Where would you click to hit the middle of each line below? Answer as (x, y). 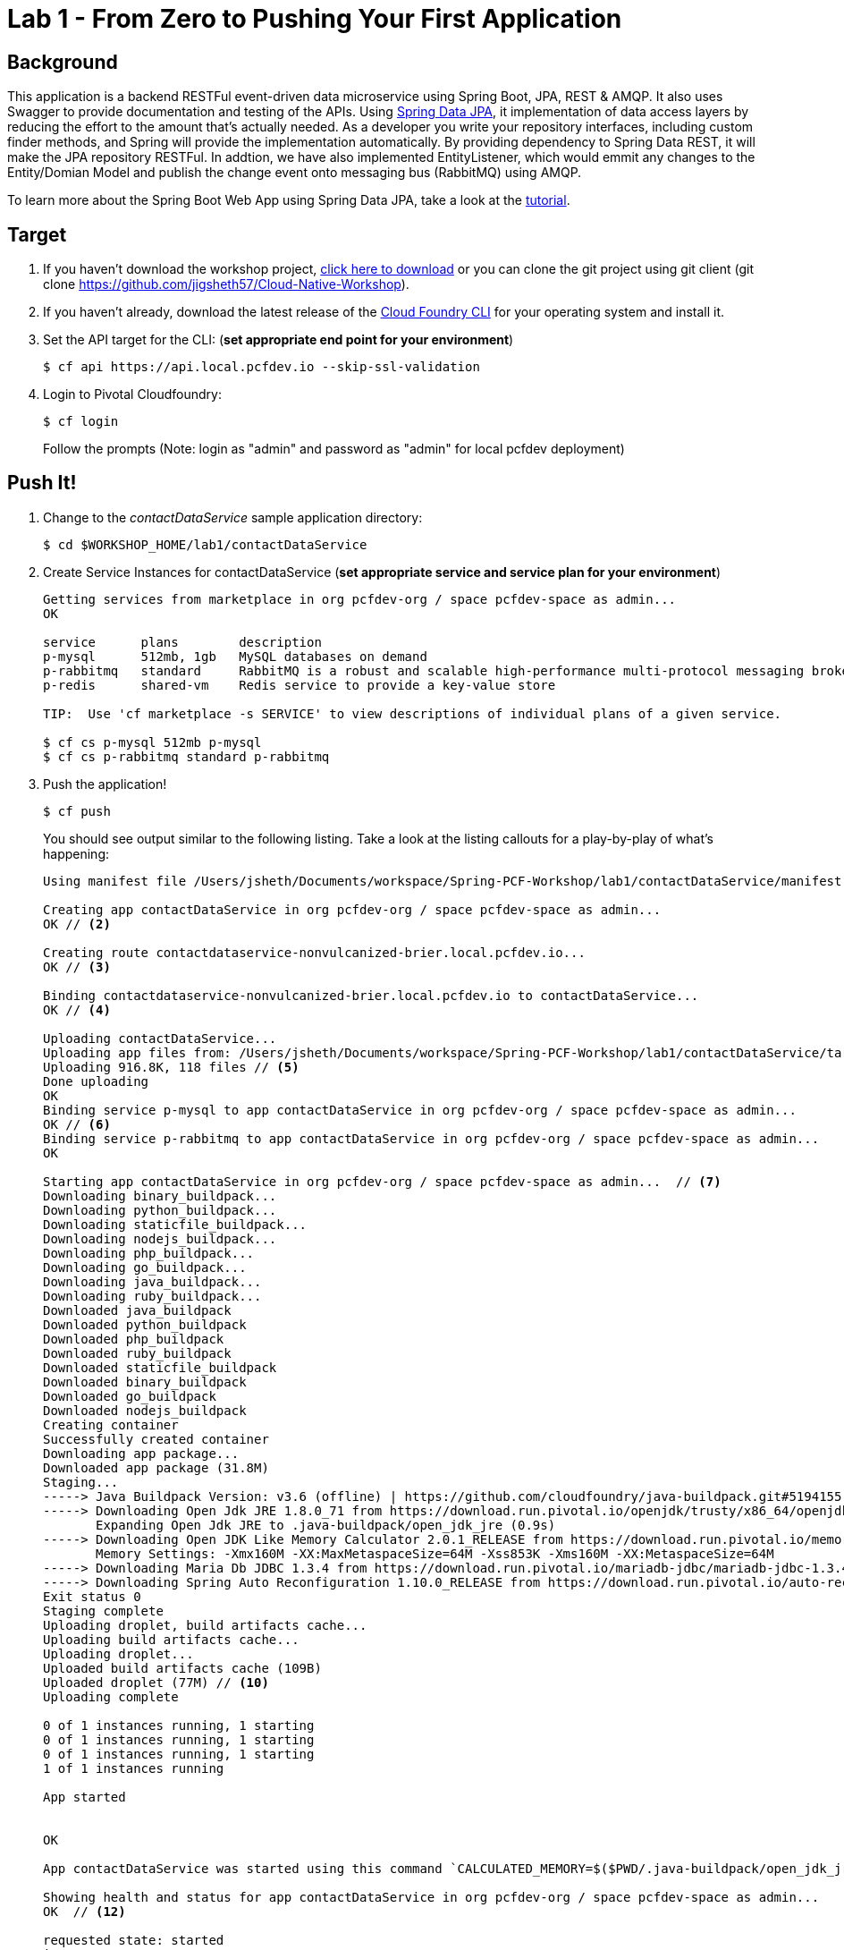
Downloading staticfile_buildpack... (175, 1224)
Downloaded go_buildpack (130, 1396)
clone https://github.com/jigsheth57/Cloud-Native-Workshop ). (226, 284)
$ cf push (77, 811)
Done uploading (96, 1081)
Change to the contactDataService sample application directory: (233, 517)
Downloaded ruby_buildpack (137, 1353)
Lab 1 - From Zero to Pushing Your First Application (315, 19)
